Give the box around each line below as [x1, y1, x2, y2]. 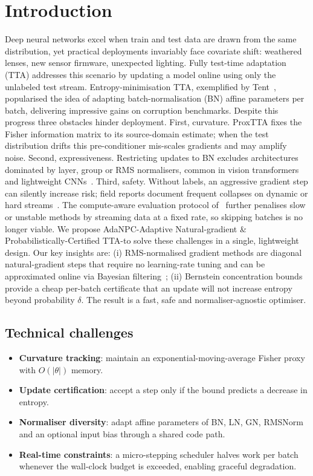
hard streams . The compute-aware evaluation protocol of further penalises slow [5, 198, 306, 211]
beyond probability [5, 293, 75, 306]
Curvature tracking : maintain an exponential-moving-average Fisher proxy [19, 351, 305, 364]
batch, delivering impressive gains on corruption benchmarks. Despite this [5, 103, 279, 116]
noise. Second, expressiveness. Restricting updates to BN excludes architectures [5, 151, 298, 164]
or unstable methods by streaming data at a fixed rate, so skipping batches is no [5, 210, 303, 223]
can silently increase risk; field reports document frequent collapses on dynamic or [5, 186, 308, 199]
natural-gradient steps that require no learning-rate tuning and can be [5, 258, 265, 270]
